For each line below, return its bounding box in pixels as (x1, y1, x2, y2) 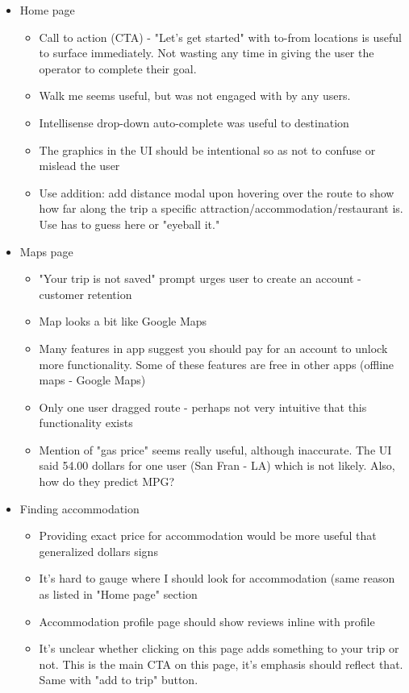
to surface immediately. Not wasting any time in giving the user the (39, 44, 374, 61)
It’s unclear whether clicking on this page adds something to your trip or (39, 640, 399, 657)
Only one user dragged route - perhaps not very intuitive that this (39, 398, 367, 415)
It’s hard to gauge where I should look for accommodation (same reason (39, 570, 395, 587)
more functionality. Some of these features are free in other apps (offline (39, 355, 394, 372)
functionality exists (39, 414, 133, 431)
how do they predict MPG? (39, 473, 175, 490)
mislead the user (39, 157, 120, 174)
